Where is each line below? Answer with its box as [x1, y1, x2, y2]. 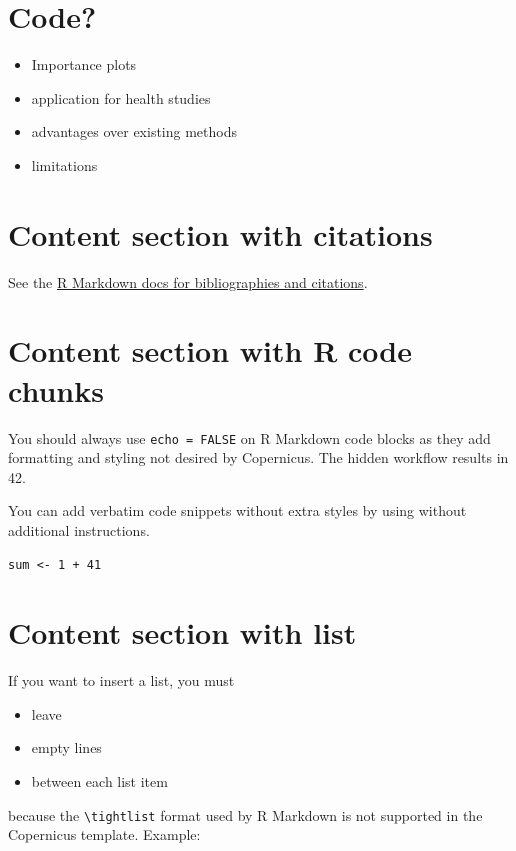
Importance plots [31, 54, 137, 75]
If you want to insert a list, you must [8, 670, 235, 691]
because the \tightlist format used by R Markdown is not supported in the [8, 804, 483, 825]
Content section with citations [8, 213, 433, 254]
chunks [8, 369, 104, 410]
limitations [31, 154, 98, 175]
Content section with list [8, 612, 357, 653]
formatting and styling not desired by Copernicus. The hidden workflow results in [8, 447, 509, 468]
